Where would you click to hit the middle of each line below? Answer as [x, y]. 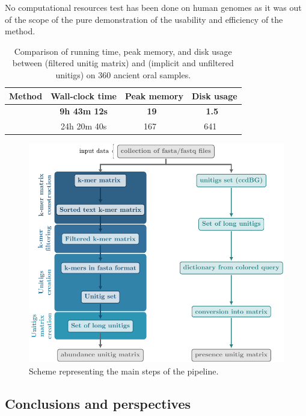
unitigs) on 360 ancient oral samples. [123, 74]
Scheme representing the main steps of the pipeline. [124, 371]
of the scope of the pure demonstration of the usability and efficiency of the [144, 19]
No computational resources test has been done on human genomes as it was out [153, 7]
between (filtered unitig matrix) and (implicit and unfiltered [123, 63]
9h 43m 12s [84, 111]
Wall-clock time [84, 95]
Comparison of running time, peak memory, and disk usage [123, 51]
